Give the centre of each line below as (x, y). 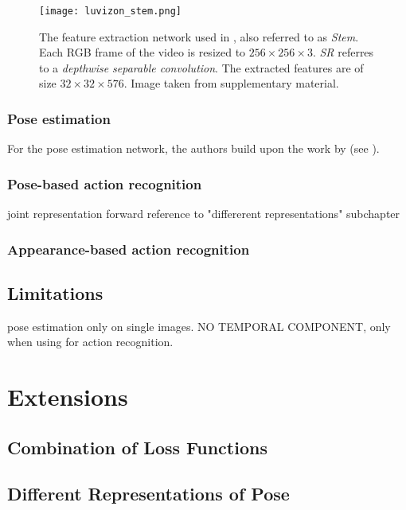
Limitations (55, 292)
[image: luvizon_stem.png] (110, 11)
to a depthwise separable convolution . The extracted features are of (201, 67)
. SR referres (343, 52)
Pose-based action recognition (105, 183)
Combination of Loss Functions (137, 447)
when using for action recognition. (90, 342)
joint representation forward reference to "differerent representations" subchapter (204, 214)
